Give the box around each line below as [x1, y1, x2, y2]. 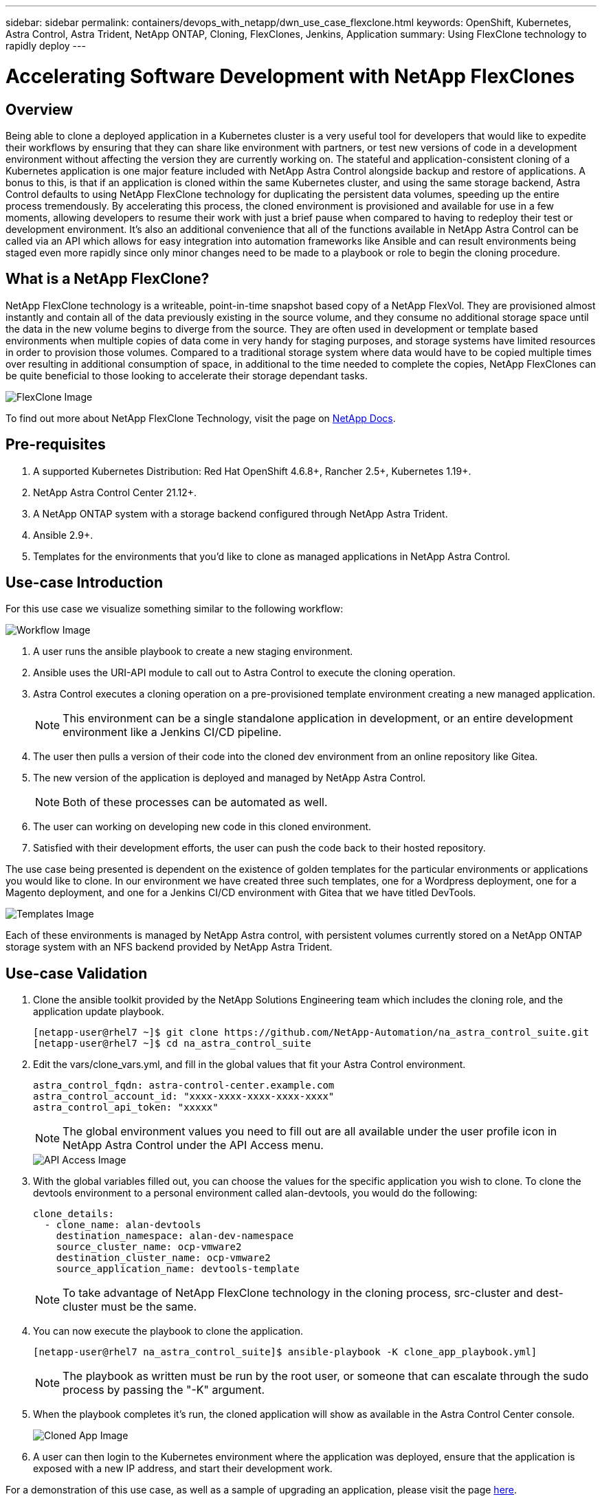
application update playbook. [33, 1005, 164, 1018]
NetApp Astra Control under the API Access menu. [63, 1138, 324, 1153]
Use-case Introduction [5, 574, 164, 592]
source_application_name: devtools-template [56, 1263, 300, 1275]
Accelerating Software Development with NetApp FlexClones [5, 64, 575, 88]
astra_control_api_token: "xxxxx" [33, 1102, 219, 1113]
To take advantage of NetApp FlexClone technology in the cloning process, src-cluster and [63, 1286, 533, 1300]
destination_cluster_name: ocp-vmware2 [56, 1252, 271, 1264]
